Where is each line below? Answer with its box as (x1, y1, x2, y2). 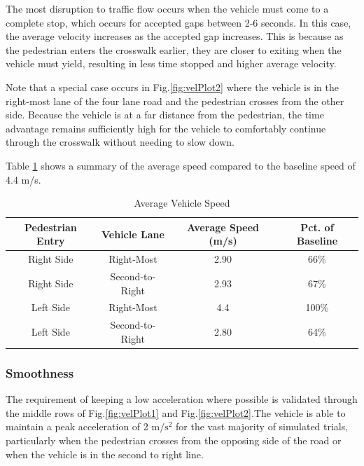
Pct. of (300, 219, 334, 234)
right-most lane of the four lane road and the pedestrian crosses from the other (6, 93, 344, 108)
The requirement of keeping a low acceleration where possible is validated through (6, 392, 358, 406)
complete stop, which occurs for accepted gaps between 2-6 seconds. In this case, (6, 15, 351, 29)
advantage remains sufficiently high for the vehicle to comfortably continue (6, 121, 326, 135)
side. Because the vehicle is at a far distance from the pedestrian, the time (6, 107, 324, 122)
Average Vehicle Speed (134, 196, 230, 210)
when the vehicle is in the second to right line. (6, 446, 204, 461)
